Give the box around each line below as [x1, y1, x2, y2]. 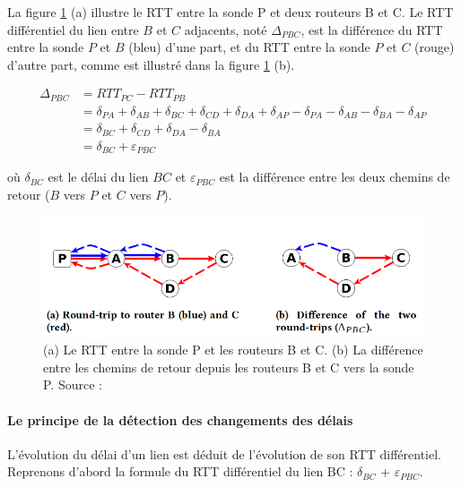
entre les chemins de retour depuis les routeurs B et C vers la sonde [43, 357, 414, 376]
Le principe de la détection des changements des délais [7, 410, 353, 429]
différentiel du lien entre [7, 20, 139, 38]
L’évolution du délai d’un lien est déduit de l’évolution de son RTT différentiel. [7, 444, 442, 463]
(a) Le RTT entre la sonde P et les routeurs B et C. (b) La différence [43, 340, 423, 359]
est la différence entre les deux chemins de [219, 167, 450, 186]
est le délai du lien [48, 167, 149, 186]
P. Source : [43, 375, 102, 394]
